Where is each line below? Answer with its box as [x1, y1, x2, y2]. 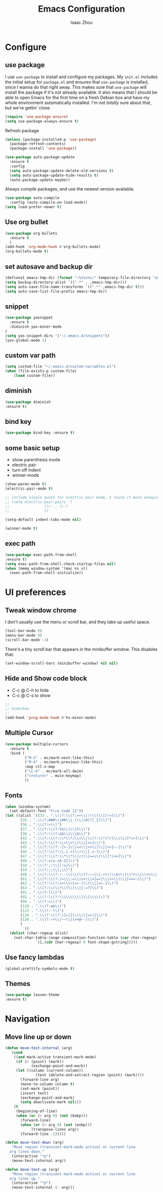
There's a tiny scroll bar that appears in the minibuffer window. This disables [5, 646, 158, 652]
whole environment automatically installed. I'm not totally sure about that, [5, 100, 152, 105]
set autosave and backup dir [5, 263, 93, 271]
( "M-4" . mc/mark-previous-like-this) [24, 760, 103, 765]
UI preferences [5, 587, 66, 598]
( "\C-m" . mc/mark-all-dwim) [24, 769, 83, 774]
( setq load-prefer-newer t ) [5, 205, 62, 210]
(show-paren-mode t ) [5, 482, 47, 487]
